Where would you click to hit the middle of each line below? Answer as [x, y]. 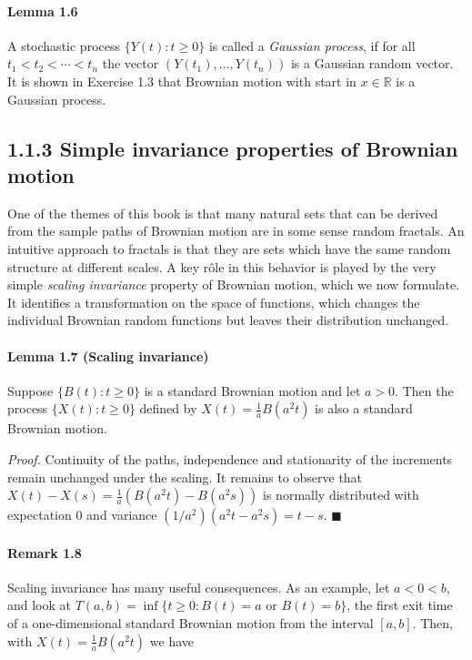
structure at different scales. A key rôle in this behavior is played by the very [222, 266]
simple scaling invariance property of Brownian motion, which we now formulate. [234, 284]
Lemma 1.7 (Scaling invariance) [108, 355]
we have [172, 640]
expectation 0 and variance [82, 515]
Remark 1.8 [45, 552]
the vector [131, 63]
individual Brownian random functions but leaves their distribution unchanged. [228, 320]
